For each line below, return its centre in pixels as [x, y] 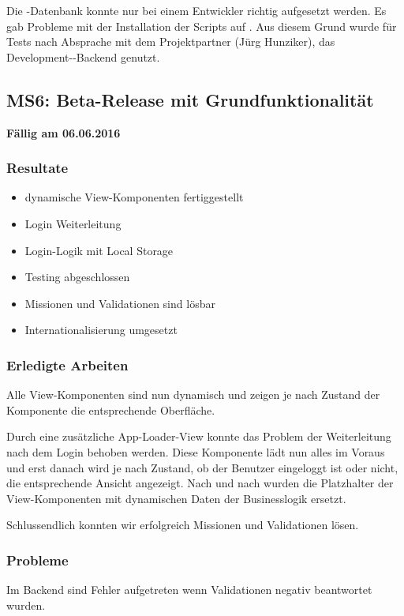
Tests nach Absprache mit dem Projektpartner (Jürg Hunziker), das [171, 41]
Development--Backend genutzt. [83, 56]
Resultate [37, 168]
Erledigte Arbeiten [67, 364]
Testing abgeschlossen [77, 277]
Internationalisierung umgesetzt [101, 330]
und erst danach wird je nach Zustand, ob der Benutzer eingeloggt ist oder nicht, [202, 467]
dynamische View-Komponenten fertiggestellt [134, 197]
